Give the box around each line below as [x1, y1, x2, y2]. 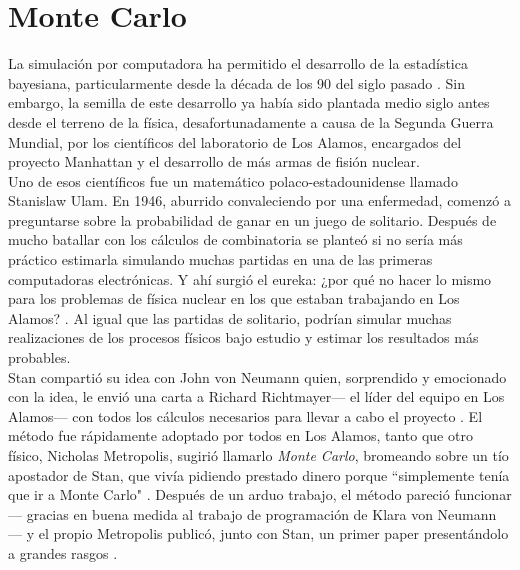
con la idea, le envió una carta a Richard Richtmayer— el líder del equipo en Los [8, 386, 505, 407]
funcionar [454, 484, 512, 505]
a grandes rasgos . [8, 542, 118, 563]
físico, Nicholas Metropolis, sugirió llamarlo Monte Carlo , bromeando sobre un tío [8, 445, 509, 465]
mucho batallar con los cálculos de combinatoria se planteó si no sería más [8, 229, 463, 250]
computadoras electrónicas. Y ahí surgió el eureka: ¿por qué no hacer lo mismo [8, 268, 492, 289]
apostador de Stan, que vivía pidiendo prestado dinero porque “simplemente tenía [8, 464, 510, 485]
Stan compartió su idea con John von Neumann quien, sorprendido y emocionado [8, 366, 507, 387]
